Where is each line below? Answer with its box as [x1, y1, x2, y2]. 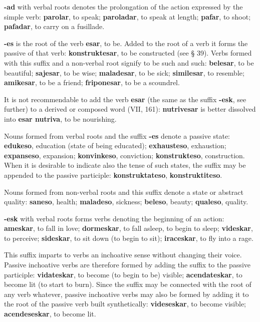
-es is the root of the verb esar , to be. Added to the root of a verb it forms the [4, 38, 248, 48]
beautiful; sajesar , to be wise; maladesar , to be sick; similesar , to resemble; [4, 67, 244, 78]
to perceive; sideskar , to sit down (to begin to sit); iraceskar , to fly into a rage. [4, 232, 253, 243]
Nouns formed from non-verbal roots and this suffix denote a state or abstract [4, 186, 243, 197]
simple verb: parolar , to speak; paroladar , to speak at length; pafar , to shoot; [4, 11, 251, 22]
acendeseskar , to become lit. [4, 308, 96, 319]
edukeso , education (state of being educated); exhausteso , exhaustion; [4, 140, 226, 151]
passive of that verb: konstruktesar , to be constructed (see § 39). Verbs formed [4, 48, 252, 58]
